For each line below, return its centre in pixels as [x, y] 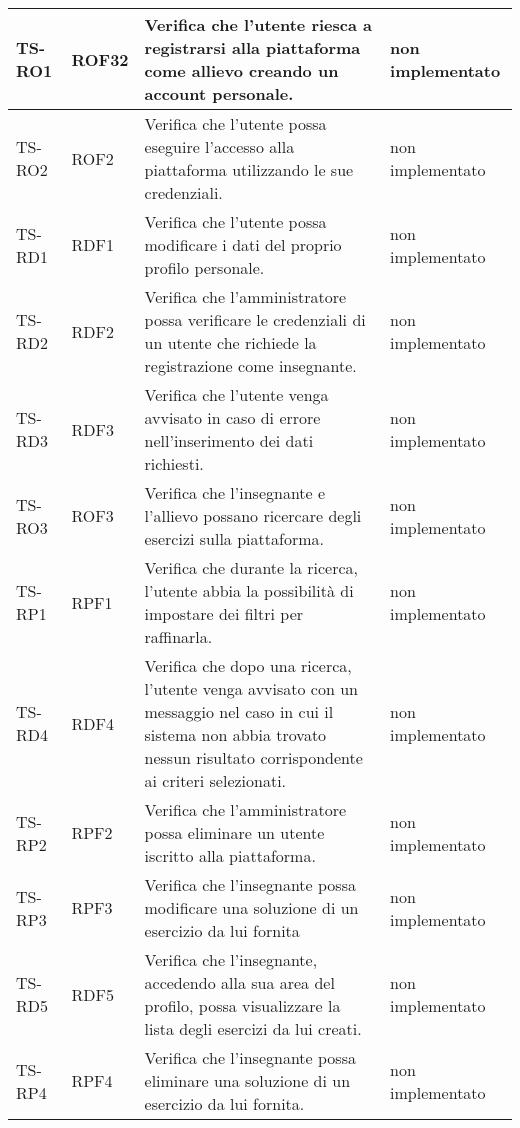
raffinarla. [178, 636]
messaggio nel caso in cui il [239, 711]
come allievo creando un [241, 70]
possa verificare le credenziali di [255, 319]
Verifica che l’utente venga [236, 394]
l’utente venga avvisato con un [251, 688]
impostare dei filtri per [224, 613]
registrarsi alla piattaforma [252, 47]
